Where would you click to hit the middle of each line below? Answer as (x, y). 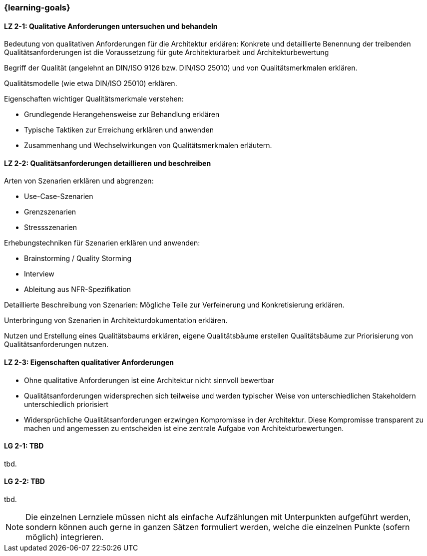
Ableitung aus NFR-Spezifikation (77, 289)
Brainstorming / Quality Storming (78, 258)
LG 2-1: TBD (24, 446)
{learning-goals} (37, 7)
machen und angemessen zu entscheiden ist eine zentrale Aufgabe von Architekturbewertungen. (184, 428)
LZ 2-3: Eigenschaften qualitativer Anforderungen (89, 362)
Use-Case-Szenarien (59, 196)
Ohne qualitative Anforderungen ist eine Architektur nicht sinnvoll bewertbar (149, 380)
